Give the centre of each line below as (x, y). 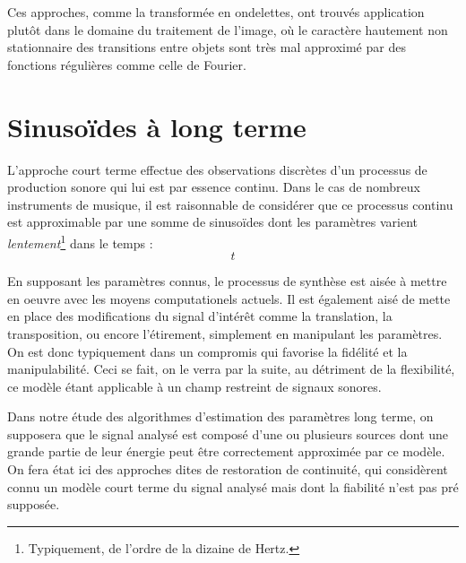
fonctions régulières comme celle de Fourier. (127, 64)
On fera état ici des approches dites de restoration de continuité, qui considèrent (228, 469)
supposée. (34, 504)
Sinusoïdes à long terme (157, 126)
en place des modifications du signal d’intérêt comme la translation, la (200, 316)
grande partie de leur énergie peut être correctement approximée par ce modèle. (226, 451)
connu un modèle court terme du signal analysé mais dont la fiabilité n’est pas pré (233, 486)
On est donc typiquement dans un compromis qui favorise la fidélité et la (207, 351)
